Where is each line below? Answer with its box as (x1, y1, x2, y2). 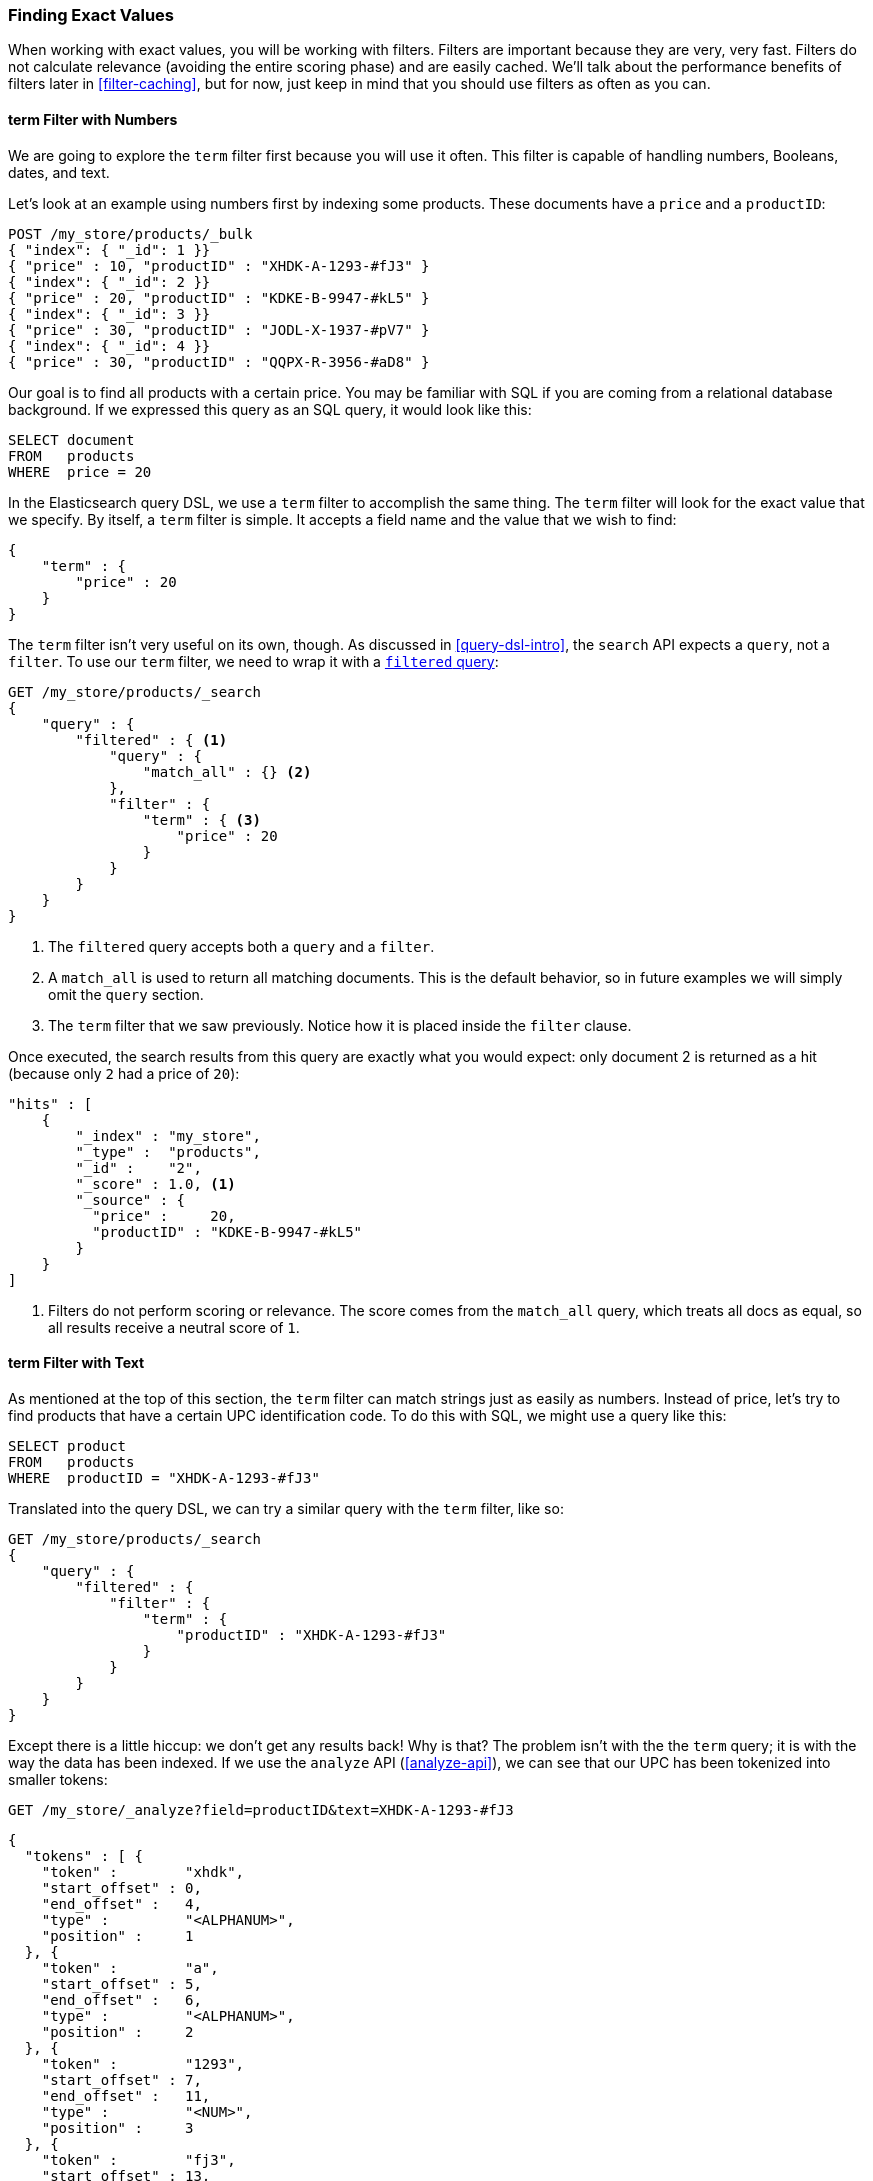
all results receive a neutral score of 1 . (48, 1318, 300, 1336)
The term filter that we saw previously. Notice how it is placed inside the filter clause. (48, 1016, 632, 1034)
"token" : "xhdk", (41, 1863, 245, 1880)
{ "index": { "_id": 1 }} (8, 241, 211, 258)
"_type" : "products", (75, 1143, 261, 1160)
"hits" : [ (8, 1095, 93, 1112)
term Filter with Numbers (8, 110, 178, 128)
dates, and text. (8, 163, 110, 181)
